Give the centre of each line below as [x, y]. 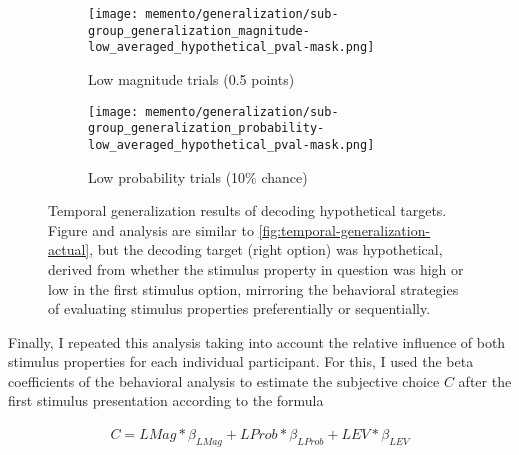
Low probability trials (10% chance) [198, 176]
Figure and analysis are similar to [151, 229]
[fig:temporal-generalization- [344, 229]
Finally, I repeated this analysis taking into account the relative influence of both [257, 341]
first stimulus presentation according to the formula [166, 400]
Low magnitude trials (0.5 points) [191, 78]
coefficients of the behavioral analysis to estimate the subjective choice [224, 380]
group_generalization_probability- [206, 128]
